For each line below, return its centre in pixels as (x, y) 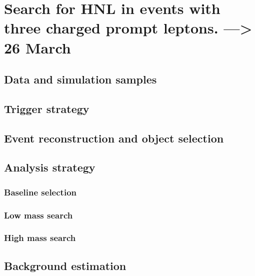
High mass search (40, 238)
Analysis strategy (50, 167)
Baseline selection (40, 192)
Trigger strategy (47, 108)
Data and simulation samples (80, 79)
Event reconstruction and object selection (114, 138)
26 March (37, 47)
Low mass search (38, 215)
